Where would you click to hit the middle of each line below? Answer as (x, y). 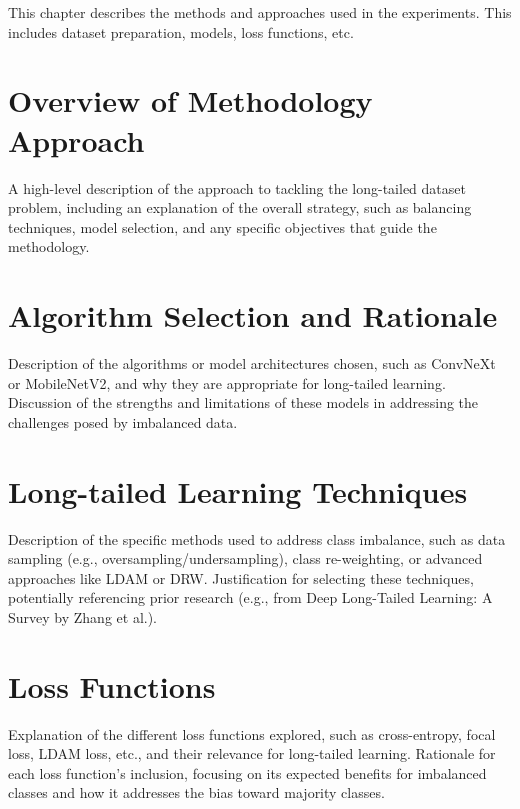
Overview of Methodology (190, 100)
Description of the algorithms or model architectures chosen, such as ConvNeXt (252, 363)
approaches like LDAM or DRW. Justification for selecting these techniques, (241, 577)
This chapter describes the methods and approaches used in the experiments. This (260, 12)
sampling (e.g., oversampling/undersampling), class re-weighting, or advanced (245, 558)
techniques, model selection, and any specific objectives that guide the (222, 226)
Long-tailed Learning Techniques (238, 490)
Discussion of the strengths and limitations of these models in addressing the (243, 402)
